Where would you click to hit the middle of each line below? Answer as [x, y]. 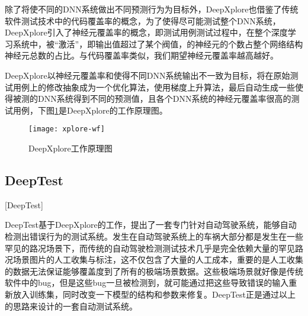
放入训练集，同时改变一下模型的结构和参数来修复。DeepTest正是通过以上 [154, 294]
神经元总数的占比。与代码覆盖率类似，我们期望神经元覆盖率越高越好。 [142, 55]
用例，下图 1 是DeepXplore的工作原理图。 [90, 110]
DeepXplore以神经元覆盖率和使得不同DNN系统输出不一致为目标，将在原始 [147, 75]
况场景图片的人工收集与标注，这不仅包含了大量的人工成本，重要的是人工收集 [154, 259]
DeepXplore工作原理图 [70, 148]
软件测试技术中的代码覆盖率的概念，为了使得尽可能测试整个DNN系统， [143, 20]
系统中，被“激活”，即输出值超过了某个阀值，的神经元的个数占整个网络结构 [158, 43]
